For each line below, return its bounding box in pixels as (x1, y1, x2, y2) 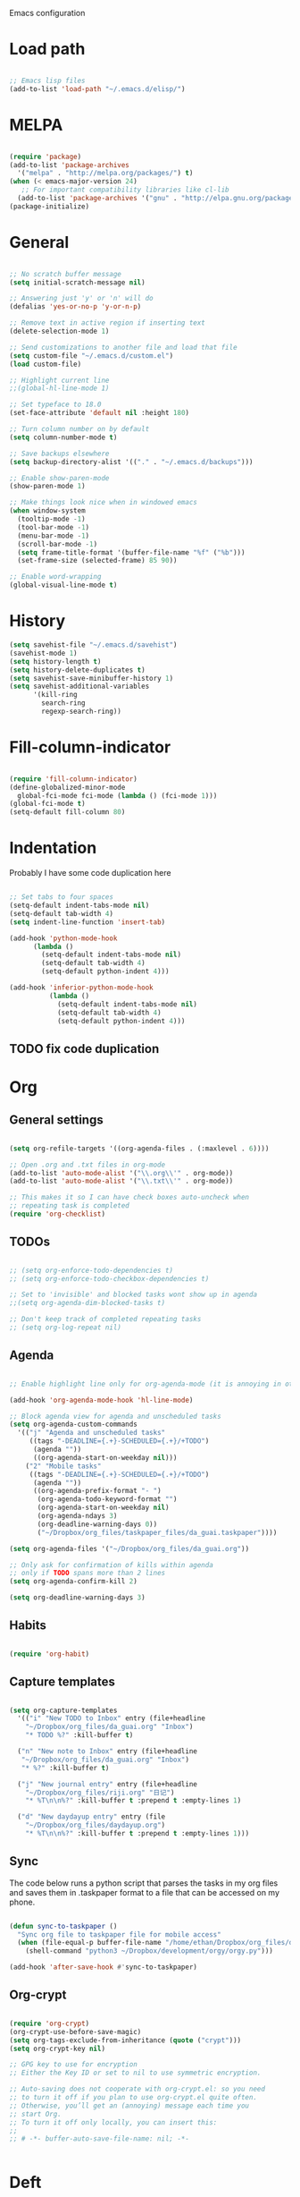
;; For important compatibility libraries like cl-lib (21, 185, 229, 195)
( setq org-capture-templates (9, 1706, 118, 1715)
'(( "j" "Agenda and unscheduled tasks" (17, 1429, 166, 1438)
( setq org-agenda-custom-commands (9, 1420, 138, 1429)
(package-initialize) (9, 201, 90, 211)
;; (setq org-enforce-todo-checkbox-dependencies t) (9, 1274, 210, 1283)
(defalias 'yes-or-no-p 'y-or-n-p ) (9, 302, 142, 311)
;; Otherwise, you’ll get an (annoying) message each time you (9, 2101, 250, 2110)
